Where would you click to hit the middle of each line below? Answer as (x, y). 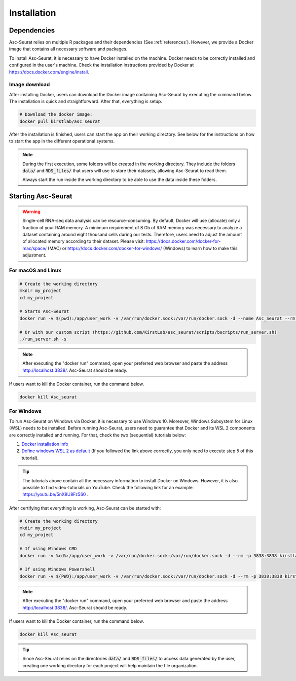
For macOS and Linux (35, 270)
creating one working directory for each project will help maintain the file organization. (110, 665)
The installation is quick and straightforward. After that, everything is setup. (86, 102)
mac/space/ (35, 248)
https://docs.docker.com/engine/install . (49, 72)
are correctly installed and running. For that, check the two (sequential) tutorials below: (97, 435)
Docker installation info (45, 444)
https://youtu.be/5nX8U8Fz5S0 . (55, 494)
